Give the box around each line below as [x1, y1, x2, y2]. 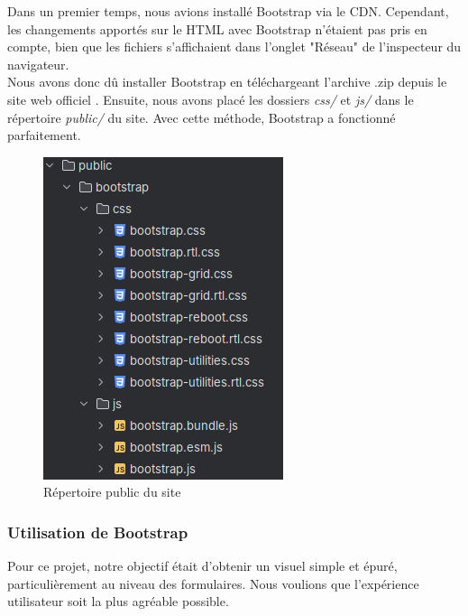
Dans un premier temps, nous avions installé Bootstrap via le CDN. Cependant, [7, 2, 449, 20]
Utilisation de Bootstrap [7, 520, 188, 543]
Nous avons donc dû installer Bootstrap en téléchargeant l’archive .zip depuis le [7, 72, 447, 91]
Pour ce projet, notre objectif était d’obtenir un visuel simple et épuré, [7, 556, 398, 575]
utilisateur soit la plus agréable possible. [7, 592, 229, 611]
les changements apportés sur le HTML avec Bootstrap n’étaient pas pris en [7, 19, 427, 38]
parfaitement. [7, 126, 81, 145]
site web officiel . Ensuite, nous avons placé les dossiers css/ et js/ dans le [7, 89, 414, 108]
